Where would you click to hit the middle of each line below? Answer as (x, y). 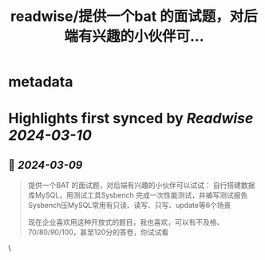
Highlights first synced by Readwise (131, 119)
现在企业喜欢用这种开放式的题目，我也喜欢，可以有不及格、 (126, 222)
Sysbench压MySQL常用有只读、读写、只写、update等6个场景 (129, 206)
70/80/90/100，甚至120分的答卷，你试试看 (98, 232)
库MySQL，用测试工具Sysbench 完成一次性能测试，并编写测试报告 (138, 195)
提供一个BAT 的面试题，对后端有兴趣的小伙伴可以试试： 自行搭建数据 (141, 186)
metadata (41, 82)
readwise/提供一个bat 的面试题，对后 (134, 16)
